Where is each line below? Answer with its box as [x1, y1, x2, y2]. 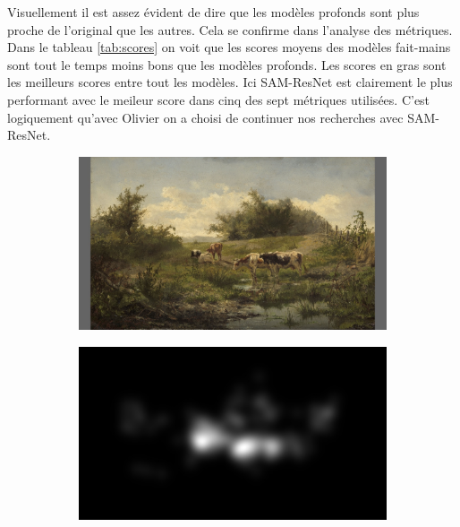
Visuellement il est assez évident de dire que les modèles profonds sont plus [7, 3, 420, 21]
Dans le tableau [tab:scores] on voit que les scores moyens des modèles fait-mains [7, 38, 451, 56]
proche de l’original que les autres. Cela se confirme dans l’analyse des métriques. [7, 20, 453, 39]
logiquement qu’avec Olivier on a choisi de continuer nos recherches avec [7, 108, 404, 126]
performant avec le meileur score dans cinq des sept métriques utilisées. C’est [7, 90, 430, 108]
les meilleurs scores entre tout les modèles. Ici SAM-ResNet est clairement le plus [7, 73, 453, 91]
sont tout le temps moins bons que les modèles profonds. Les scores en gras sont [7, 55, 447, 73]
